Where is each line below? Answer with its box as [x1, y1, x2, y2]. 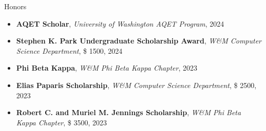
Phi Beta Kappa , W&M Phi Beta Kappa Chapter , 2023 [16, 62, 197, 73]
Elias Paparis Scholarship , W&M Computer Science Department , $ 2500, [16, 79, 257, 90]
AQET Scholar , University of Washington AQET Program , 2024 [16, 18, 224, 29]
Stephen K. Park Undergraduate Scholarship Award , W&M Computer [16, 35, 262, 46]
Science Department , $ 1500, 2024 [16, 45, 123, 56]
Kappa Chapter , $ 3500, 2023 [16, 117, 107, 127]
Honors [4, 1, 27, 11]
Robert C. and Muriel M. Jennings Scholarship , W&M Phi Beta [16, 107, 241, 118]
